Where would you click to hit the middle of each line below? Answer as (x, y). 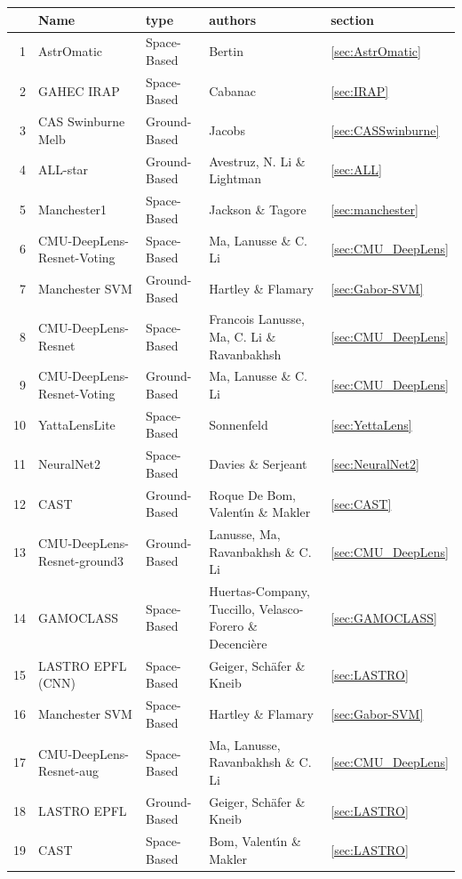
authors (233, 19)
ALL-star (64, 169)
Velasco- (281, 608)
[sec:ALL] (356, 169)
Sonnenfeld (239, 424)
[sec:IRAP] (360, 90)
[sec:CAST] (361, 503)
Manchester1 (73, 209)
